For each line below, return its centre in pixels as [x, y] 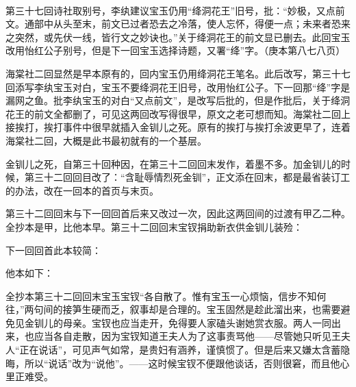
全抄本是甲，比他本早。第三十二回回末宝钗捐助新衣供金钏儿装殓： [154, 226]
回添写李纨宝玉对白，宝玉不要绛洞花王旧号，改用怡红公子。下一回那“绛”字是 [178, 87]
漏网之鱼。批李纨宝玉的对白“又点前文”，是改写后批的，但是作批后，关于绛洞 [178, 100]
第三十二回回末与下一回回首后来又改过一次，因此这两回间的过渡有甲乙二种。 [178, 213]
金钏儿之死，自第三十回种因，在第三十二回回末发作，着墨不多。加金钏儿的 [173, 163]
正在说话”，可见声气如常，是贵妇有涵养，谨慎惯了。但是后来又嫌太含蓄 [180, 350]
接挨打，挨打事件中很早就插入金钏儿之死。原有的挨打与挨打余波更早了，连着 [178, 127]
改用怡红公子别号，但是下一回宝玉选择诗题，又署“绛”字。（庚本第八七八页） [176, 50]
